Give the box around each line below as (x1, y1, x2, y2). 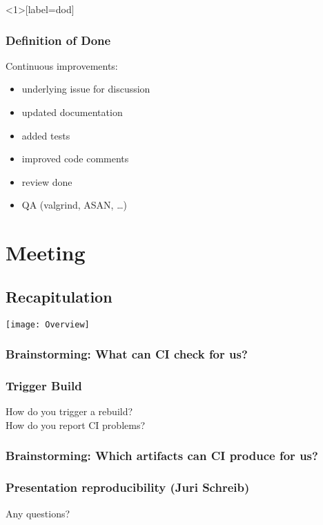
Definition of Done (6, 31, 111, 48)
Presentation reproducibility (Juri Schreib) (6, 479, 250, 496)
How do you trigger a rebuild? (6, 404, 133, 419)
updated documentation (21, 105, 123, 119)
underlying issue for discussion (21, 82, 150, 96)
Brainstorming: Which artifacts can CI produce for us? (6, 447, 318, 464)
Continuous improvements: (6, 58, 118, 73)
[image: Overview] (6, 319, 90, 330)
